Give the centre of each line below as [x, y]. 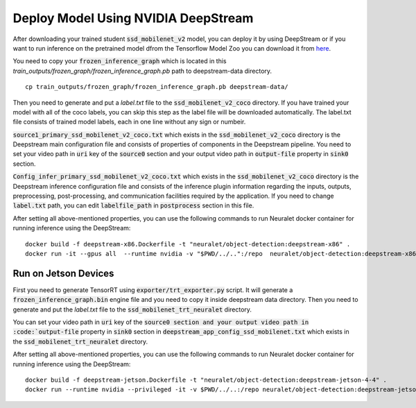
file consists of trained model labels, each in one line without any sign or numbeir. [129, 122]
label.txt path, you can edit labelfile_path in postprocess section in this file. [133, 205]
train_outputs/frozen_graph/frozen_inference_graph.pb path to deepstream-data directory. [142, 71]
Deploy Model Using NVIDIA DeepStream [133, 18]
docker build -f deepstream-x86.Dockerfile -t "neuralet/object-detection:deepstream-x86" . [188, 244]
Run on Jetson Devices [63, 273]
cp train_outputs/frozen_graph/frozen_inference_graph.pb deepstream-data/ [157, 87]
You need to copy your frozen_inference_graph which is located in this [120, 61]
